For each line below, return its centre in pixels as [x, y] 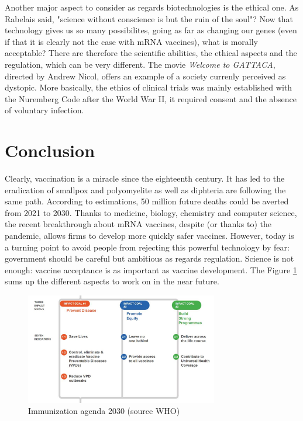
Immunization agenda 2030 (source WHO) [104, 411]
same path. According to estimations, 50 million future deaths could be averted [147, 201]
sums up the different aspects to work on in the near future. [112, 281]
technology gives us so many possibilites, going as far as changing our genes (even [151, 30]
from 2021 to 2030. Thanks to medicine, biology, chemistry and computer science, [151, 212]
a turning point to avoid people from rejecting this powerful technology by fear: [147, 247]
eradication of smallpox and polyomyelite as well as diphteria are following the [145, 189]
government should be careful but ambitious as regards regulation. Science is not [149, 258]
